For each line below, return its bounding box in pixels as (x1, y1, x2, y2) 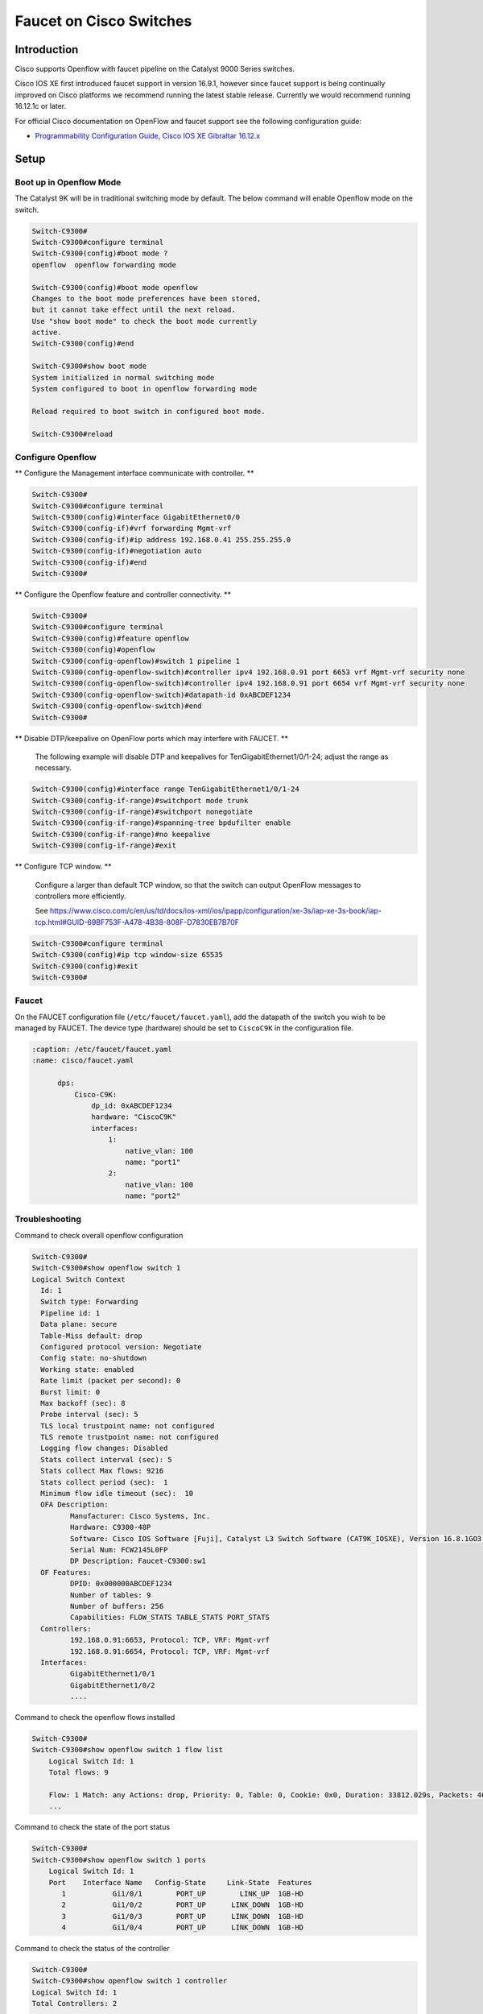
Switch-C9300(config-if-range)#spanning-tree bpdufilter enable (31, 818, 291, 827)
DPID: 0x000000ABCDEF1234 (69, 1579, 172, 1589)
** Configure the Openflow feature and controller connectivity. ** (14, 590, 232, 599)
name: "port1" (125, 1157, 181, 1167)
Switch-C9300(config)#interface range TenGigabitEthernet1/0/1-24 (31, 785, 299, 794)
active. (31, 328, 62, 338)
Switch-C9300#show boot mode (31, 362, 147, 371)
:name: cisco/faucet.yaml (31, 1056, 134, 1065)
